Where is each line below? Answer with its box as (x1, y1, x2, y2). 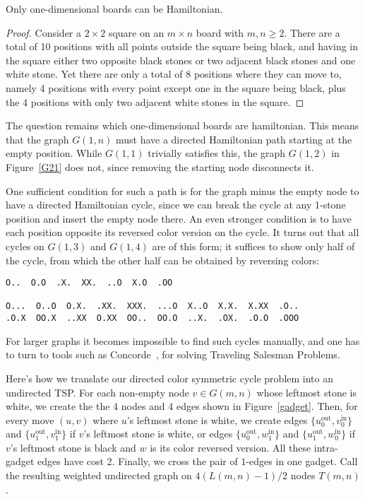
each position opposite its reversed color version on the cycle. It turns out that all (6, 225, 359, 240)
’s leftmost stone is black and (10, 440, 136, 454)
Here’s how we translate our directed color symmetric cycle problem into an (6, 370, 334, 385)
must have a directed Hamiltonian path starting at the (115, 131, 352, 146)
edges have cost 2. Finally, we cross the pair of (37, 454, 238, 469)
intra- (313, 440, 338, 454)
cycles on (6, 238, 44, 253)
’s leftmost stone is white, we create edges (126, 412, 308, 427)
